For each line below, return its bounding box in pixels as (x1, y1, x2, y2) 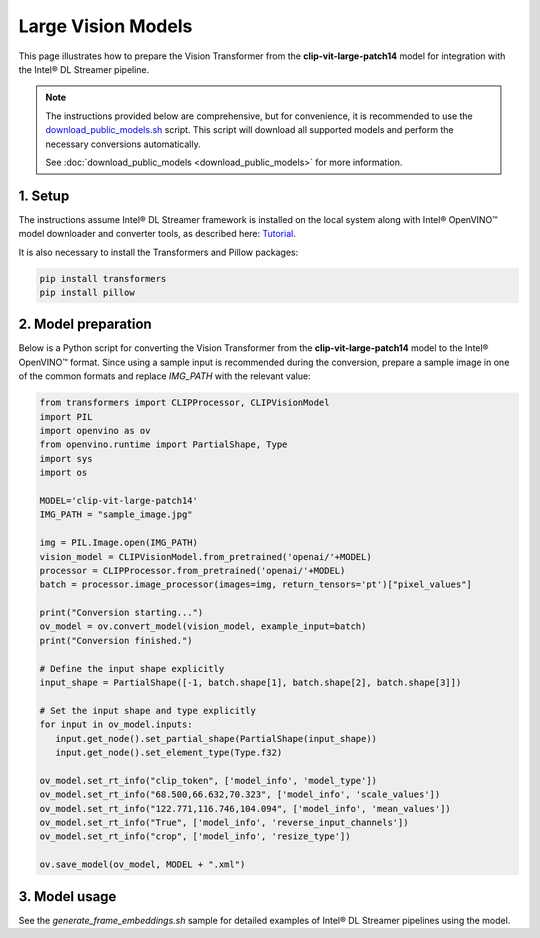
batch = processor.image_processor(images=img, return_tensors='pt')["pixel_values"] (39, 579, 472, 590)
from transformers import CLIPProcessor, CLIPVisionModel (39, 397, 330, 409)
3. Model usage (18, 888, 117, 905)
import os (39, 467, 88, 479)
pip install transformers (39, 273, 167, 284)
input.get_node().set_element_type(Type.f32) (55, 746, 283, 758)
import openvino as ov (39, 425, 151, 436)
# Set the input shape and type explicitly (39, 705, 257, 716)
